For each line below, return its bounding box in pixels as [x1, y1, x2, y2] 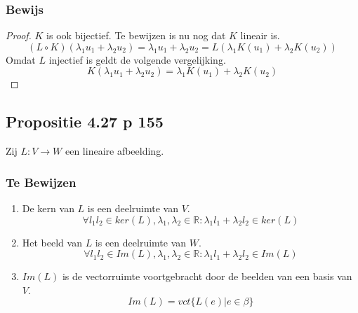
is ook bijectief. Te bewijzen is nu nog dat [46, 28, 226, 43]
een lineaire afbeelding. [65, 144, 164, 158]
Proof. [6, 28, 32, 43]
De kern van [22, 201, 74, 216]
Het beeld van [22, 235, 82, 249]
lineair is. [240, 28, 280, 43]
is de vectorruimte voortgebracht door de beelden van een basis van [62, 269, 352, 284]
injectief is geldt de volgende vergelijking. [48, 52, 226, 67]
